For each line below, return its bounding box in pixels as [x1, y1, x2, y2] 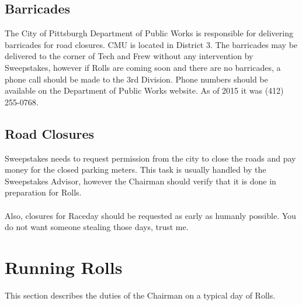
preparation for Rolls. [5, 186, 82, 198]
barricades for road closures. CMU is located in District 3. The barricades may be [5, 38, 298, 50]
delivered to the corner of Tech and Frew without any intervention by [5, 50, 254, 62]
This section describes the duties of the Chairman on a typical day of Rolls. [5, 289, 276, 301]
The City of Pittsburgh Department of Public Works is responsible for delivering [5, 27, 293, 39]
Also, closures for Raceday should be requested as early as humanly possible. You [5, 209, 296, 221]
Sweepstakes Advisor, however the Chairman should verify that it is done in [5, 174, 276, 187]
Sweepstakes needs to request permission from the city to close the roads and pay [5, 152, 296, 164]
